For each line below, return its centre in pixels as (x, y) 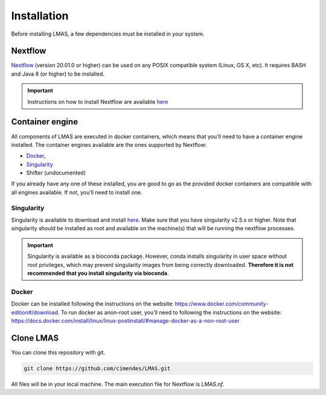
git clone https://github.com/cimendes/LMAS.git (97, 368)
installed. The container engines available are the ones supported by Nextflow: (109, 144)
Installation (40, 16)
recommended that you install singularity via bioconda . (98, 273)
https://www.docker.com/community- (222, 304)
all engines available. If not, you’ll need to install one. (77, 192)
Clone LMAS (35, 338)
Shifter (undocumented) (56, 173)
